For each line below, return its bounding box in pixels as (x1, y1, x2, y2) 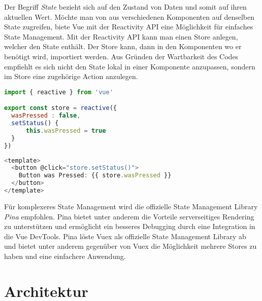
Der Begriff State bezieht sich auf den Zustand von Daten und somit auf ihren (4, 2, 247, 12)
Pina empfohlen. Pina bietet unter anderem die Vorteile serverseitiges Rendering (4, 211, 254, 221)
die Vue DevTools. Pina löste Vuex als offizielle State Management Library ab (4, 231, 246, 241)
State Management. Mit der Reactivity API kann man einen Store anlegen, (4, 31, 238, 42)
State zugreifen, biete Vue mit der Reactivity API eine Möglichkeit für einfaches (4, 21, 253, 32)
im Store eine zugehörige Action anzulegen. (4, 71, 138, 82)
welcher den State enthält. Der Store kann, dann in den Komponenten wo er (4, 41, 242, 52)
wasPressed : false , (11, 112, 81, 120)
